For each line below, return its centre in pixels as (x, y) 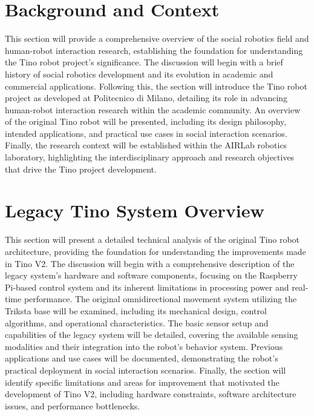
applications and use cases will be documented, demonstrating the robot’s (142, 358)
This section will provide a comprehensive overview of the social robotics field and (157, 38)
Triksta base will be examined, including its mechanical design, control (136, 310)
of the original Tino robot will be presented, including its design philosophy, (146, 121)
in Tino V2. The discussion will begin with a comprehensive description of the (150, 263)
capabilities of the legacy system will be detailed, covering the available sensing (152, 335)
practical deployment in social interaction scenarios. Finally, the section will (146, 370)
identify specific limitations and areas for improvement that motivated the (142, 382)
